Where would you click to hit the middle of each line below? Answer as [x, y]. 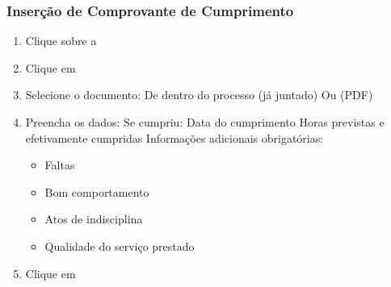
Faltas [60, 165]
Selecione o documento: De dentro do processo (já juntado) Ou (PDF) [199, 95]
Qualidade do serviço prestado [120, 245]
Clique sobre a [61, 41]
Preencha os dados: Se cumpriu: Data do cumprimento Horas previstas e [205, 122]
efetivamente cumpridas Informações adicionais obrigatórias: [174, 137]
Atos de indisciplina [94, 219]
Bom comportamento [97, 191]
